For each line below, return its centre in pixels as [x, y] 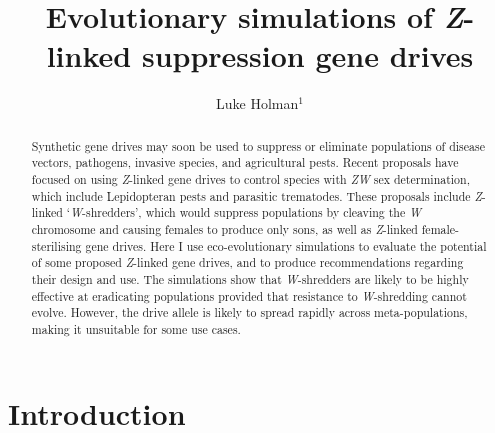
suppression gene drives [307, 55]
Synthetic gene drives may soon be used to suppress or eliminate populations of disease [258, 145]
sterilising [56, 245]
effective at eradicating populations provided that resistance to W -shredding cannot [249, 295]
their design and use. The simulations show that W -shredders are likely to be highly [250, 278]
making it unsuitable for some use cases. [136, 328]
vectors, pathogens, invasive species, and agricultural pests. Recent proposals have [245, 162]
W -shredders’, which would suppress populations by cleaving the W [246, 212]
